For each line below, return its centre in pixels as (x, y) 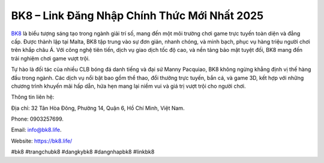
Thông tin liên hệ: (33, 97)
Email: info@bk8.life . (37, 130)
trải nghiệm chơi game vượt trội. (50, 58)
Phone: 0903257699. (37, 119)
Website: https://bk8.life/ (42, 141)
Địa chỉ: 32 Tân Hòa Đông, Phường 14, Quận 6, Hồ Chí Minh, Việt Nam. (98, 108)
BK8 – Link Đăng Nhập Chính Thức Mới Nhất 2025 (137, 16)
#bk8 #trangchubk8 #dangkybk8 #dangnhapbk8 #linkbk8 (83, 152)
